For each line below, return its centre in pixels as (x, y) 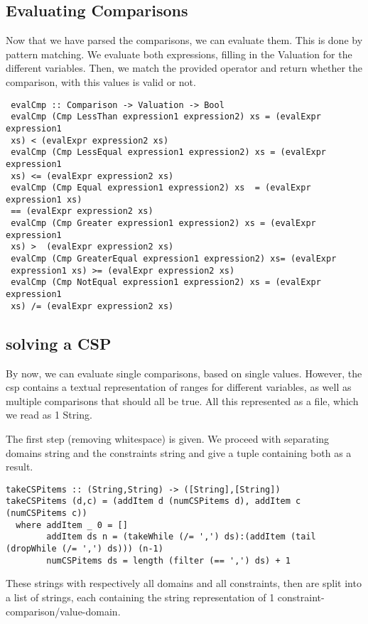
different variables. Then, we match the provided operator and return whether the (184, 68)
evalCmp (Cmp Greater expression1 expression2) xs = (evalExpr (163, 224)
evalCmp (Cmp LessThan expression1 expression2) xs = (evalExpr (166, 117)
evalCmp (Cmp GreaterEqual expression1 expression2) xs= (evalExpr (174, 259)
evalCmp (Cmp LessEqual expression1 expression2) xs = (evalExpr (169, 152)
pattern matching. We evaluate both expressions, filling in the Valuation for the (179, 54)
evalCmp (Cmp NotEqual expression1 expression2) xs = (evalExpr (166, 283)
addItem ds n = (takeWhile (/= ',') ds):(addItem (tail (181, 537)
